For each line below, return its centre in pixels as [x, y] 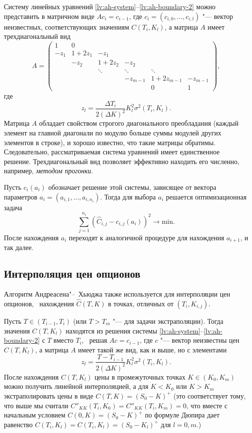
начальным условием [35, 415]
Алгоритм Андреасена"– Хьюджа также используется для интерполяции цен [117, 294]
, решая [94, 340]
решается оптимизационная [206, 196]
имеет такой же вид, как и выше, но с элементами [152, 349]
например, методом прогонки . [49, 171]
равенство [18, 424]
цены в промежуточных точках [140, 376]
